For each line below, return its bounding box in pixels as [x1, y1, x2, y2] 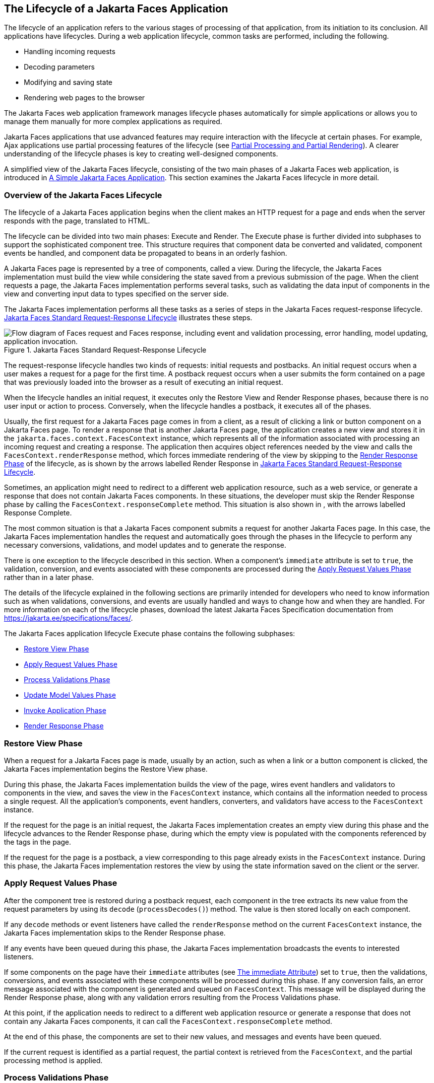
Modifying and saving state [24, 78, 113, 87]
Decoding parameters [24, 63, 95, 72]
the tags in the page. [4, 837, 71, 846]
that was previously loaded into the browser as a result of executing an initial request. [4, 378, 283, 387]
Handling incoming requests [24, 47, 116, 56]
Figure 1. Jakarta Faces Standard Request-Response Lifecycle [4, 346, 206, 355]
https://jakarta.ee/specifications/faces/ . [4, 614, 133, 623]
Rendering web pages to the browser [24, 93, 145, 102]
